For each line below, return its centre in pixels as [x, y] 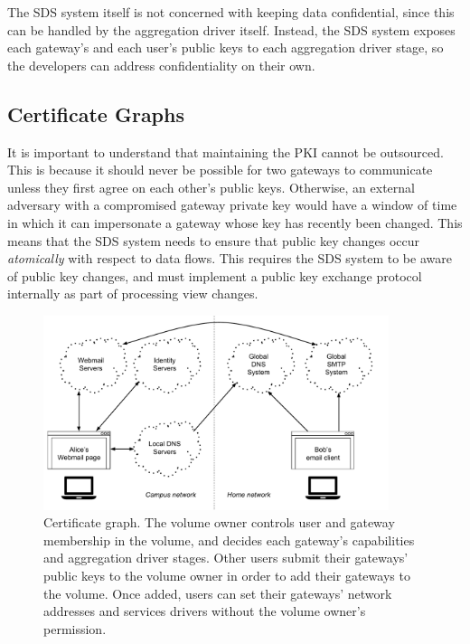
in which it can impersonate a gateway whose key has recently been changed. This [235, 222]
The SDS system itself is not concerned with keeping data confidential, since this [231, 12]
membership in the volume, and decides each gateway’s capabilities [229, 540]
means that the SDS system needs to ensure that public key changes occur [214, 240]
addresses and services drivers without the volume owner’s [205, 611]
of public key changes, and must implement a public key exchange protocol [215, 275]
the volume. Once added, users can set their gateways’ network [218, 593]
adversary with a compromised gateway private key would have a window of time [232, 205]
